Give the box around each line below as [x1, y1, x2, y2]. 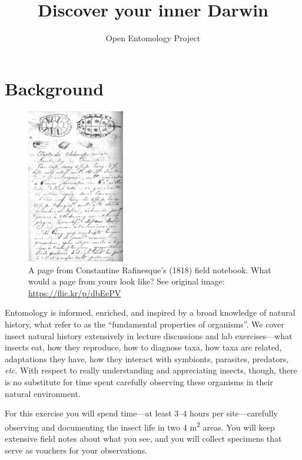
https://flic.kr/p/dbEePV [28, 286, 121, 299]
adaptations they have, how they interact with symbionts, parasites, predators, [5, 352, 289, 365]
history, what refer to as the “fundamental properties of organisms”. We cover [5, 318, 284, 330]
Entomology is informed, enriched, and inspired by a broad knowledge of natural [5, 306, 296, 319]
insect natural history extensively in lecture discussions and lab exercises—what [5, 329, 293, 342]
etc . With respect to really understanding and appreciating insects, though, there [5, 364, 297, 376]
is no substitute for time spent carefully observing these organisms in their [5, 375, 273, 388]
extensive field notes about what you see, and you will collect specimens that [5, 432, 282, 444]
